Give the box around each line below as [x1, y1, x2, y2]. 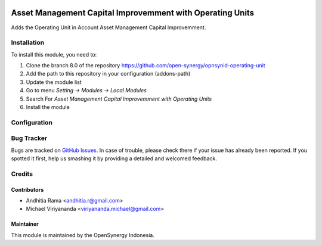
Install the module [26, 104, 70, 110]
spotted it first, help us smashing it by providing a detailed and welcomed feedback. [11, 155, 217, 162]
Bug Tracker [11, 134, 48, 142]
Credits [11, 170, 33, 178]
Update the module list [26, 78, 82, 86]
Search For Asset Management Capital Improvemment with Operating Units [26, 95, 212, 102]
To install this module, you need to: [11, 51, 97, 58]
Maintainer [11, 220, 39, 228]
